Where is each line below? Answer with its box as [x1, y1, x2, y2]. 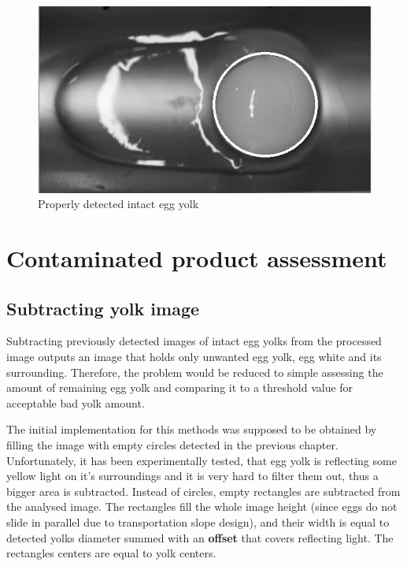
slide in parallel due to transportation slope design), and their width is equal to [6, 513, 390, 530]
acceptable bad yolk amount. [6, 394, 145, 411]
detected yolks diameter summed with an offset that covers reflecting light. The [6, 529, 394, 546]
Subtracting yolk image [6, 296, 200, 320]
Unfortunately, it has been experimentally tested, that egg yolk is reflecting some [6, 452, 397, 468]
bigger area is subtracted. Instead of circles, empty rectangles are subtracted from [6, 482, 401, 499]
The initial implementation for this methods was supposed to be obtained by [6, 421, 377, 438]
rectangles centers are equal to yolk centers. [6, 545, 216, 561]
